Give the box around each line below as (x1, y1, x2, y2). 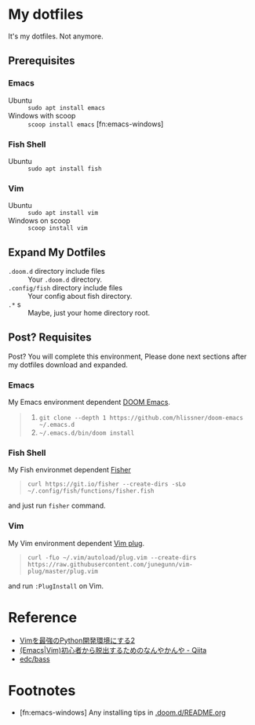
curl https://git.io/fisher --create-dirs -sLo (27, 480, 186, 488)
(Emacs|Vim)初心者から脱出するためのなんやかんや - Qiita (19, 645, 207, 654)
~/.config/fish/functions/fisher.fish (27, 487, 155, 495)
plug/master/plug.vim (27, 567, 98, 575)
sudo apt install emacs (27, 104, 106, 111)
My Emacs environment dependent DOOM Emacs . (8, 398, 171, 407)
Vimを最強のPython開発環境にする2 (19, 636, 136, 645)
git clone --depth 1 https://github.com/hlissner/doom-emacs (38, 414, 243, 422)
